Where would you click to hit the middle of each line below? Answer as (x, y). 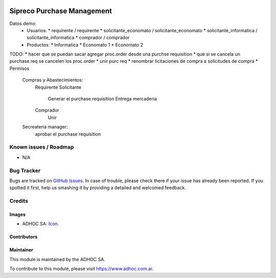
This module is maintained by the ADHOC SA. (57, 259)
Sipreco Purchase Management (61, 11)
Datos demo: (23, 23)
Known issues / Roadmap (42, 147)
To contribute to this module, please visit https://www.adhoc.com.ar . (82, 269)
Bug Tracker (25, 170)
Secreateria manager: (45, 127)
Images (17, 214)
